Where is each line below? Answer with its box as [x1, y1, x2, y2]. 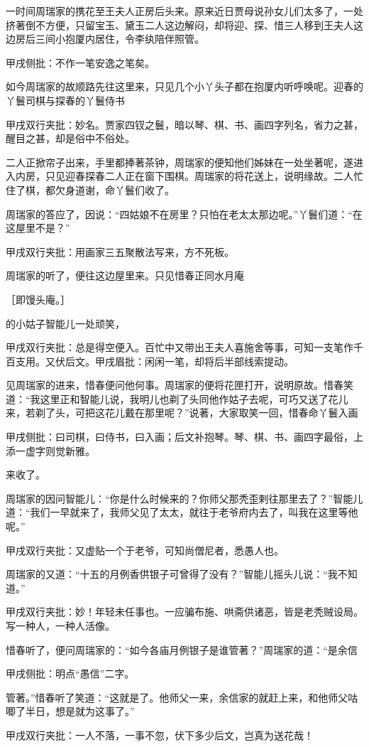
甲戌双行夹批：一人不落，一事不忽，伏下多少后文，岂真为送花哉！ [6, 727, 314, 742]
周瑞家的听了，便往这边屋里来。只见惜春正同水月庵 [6, 268, 244, 283]
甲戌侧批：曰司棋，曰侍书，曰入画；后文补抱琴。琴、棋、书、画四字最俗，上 [6, 429, 363, 444]
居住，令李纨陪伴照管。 [94, 31, 204, 46]
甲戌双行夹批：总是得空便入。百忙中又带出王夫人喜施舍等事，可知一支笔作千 [6, 340, 363, 355]
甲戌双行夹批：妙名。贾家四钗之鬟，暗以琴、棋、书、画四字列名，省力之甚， [6, 117, 363, 131]
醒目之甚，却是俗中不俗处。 [6, 131, 135, 146]
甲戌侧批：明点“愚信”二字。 [6, 666, 135, 681]
